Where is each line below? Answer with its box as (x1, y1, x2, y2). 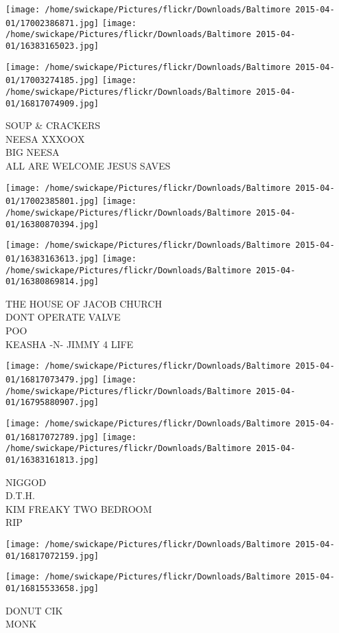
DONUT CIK (5, 603, 63, 617)
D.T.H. (5, 488, 35, 503)
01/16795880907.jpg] (5, 398, 100, 408)
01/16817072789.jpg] (5, 432, 100, 442)
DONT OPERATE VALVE (5, 310, 121, 324)
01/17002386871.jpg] (5, 18, 100, 28)
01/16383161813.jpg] (5, 454, 100, 465)
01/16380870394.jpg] (5, 219, 100, 229)
